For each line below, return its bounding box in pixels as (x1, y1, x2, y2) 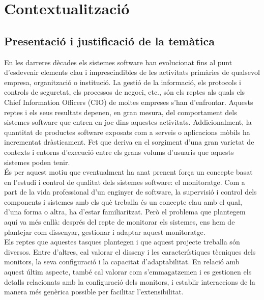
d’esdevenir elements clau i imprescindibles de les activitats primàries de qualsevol (4, 67, 260, 77)
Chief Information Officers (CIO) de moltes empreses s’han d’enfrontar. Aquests (4, 96, 253, 107)
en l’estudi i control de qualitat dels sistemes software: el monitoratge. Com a (4, 176, 245, 187)
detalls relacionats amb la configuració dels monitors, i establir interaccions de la (4, 276, 255, 287)
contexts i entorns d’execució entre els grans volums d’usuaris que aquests (4, 146, 234, 157)
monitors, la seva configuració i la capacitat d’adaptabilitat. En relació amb (4, 256, 240, 267)
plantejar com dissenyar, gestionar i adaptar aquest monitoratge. (4, 226, 206, 237)
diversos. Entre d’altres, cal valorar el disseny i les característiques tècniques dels (4, 246, 256, 257)
